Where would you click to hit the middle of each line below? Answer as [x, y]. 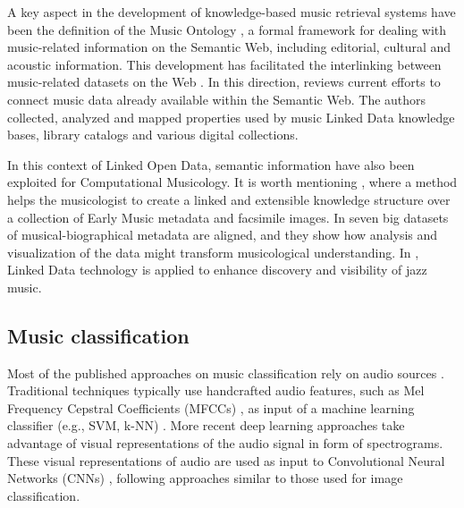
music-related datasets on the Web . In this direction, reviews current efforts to [224, 82]
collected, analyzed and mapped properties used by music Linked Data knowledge [231, 117]
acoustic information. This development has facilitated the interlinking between [224, 64]
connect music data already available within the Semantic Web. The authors [217, 99]
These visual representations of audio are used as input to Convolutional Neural [226, 460]
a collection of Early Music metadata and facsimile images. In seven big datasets [228, 217]
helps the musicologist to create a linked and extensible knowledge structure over [229, 199]
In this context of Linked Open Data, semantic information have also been [211, 164]
